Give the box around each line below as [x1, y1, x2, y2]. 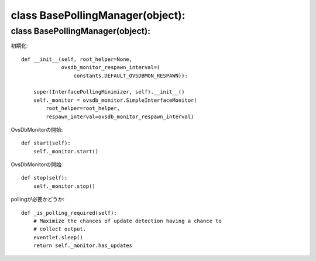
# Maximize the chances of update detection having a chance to [33, 218, 222, 225]
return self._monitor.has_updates [33, 242, 133, 249]
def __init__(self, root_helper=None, [21, 56, 133, 63]
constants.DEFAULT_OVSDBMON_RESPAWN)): [73, 72, 188, 79]
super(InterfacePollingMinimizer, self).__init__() [33, 88, 185, 95]
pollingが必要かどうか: [11, 196, 65, 203]
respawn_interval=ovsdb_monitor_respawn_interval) [46, 113, 194, 120]
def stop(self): [21, 174, 68, 181]
